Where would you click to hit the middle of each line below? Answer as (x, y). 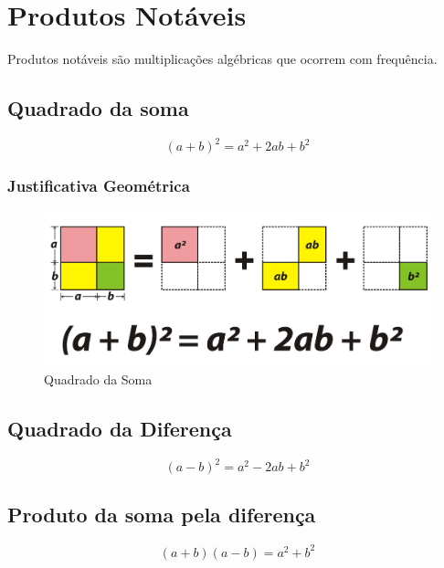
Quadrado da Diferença (120, 428)
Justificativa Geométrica (99, 186)
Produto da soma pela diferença (162, 515)
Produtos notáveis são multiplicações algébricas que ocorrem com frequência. (222, 59)
